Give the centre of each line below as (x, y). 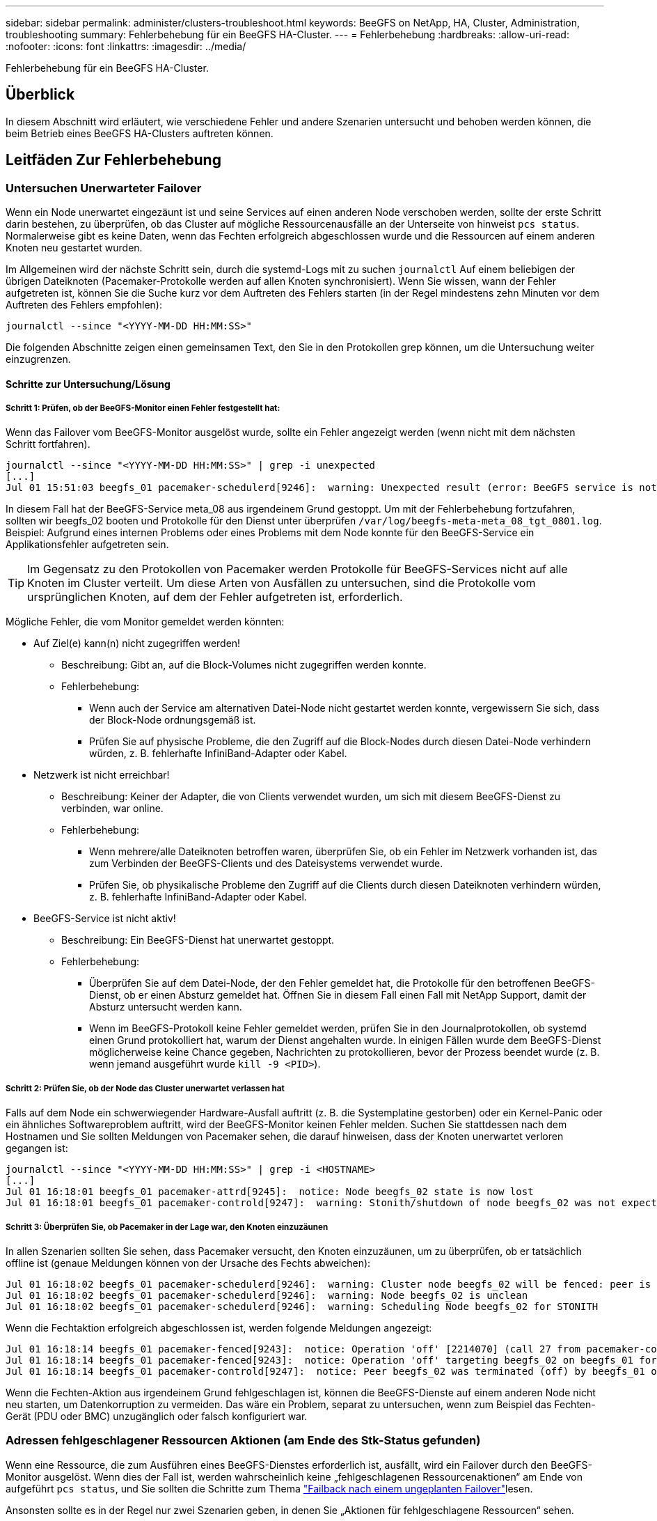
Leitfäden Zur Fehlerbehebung (113, 160)
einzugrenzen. (38, 359)
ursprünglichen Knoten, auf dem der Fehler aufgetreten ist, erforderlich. (215, 597)
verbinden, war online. (112, 809)
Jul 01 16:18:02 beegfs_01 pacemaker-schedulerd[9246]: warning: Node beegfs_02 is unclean (267, 1296)
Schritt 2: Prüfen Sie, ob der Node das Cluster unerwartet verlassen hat (145, 1088)
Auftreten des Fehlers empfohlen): (84, 305)
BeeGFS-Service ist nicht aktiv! (105, 919)
